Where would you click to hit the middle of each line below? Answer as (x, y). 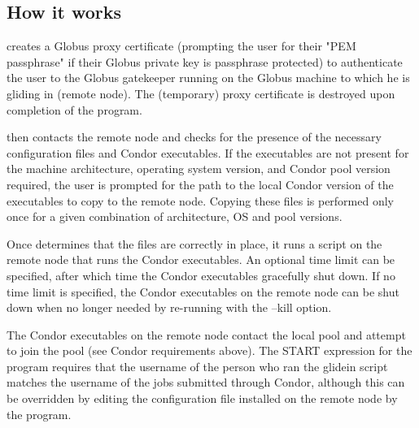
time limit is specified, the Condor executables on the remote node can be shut (203, 291)
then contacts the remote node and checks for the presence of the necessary (194, 137)
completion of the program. (74, 109)
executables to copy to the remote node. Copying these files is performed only (200, 200)
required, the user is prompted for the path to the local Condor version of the (200, 184)
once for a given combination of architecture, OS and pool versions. (175, 216)
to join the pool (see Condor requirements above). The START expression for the (209, 350)
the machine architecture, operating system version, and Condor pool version (199, 169)
